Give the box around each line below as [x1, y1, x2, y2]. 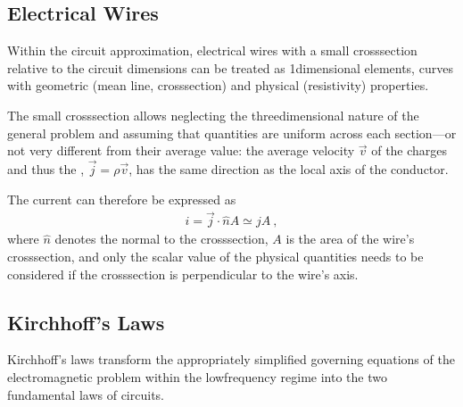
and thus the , [7, 159, 85, 178]
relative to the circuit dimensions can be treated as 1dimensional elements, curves [7, 58, 453, 77]
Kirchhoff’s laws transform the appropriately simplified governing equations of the [7, 350, 455, 369]
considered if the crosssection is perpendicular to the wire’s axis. [7, 264, 359, 283]
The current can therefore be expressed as [7, 189, 236, 208]
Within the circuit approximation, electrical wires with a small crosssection [7, 41, 418, 60]
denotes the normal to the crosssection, [54, 229, 269, 248]
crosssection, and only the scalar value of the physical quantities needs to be [7, 247, 424, 266]
